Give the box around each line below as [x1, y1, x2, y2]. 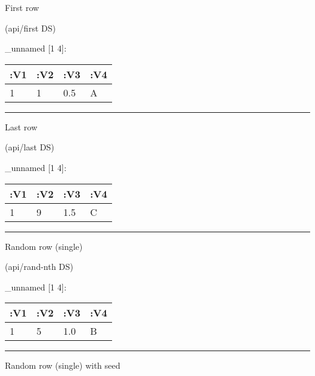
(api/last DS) [5, 141, 55, 153]
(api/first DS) [5, 21, 56, 34]
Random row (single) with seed [5, 359, 121, 372]
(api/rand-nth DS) [5, 260, 74, 273]
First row [5, 1, 39, 13]
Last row [5, 120, 38, 133]
